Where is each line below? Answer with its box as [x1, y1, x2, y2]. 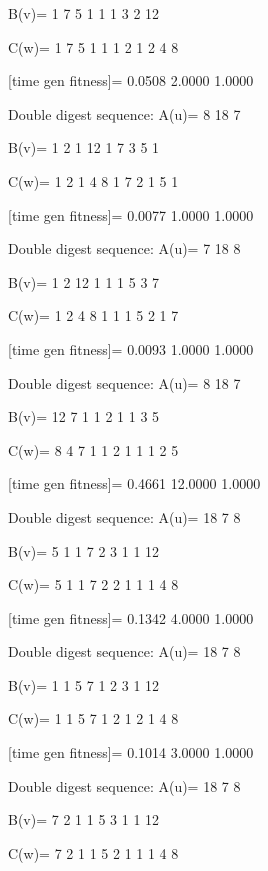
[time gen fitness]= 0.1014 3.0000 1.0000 [8, 742, 254, 763]
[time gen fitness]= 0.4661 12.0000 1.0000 [8, 473, 261, 494]
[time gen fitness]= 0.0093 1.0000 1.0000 [8, 338, 254, 359]
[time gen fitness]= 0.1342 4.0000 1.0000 [8, 607, 254, 628]
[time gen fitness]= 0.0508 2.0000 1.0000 [8, 70, 254, 91]
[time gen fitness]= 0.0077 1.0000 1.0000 [8, 204, 254, 225]
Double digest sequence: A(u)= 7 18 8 [8, 238, 241, 259]
